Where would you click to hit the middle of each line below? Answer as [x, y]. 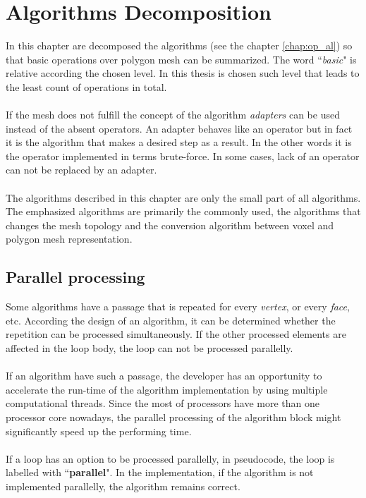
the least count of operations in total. [86, 86]
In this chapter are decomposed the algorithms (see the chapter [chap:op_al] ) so [179, 45]
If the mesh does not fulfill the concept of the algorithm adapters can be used [173, 115]
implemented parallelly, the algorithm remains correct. [123, 486]
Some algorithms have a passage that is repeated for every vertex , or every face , [178, 306]
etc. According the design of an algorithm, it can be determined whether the [171, 320]
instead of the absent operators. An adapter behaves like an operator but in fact [179, 128]
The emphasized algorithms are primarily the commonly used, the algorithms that [183, 211]
